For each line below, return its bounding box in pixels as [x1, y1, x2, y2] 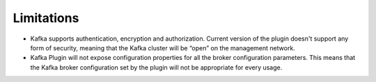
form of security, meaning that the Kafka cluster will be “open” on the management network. [30, 43, 295, 52]
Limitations [13, 10, 79, 25]
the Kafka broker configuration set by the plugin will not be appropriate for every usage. [30, 63, 283, 72]
